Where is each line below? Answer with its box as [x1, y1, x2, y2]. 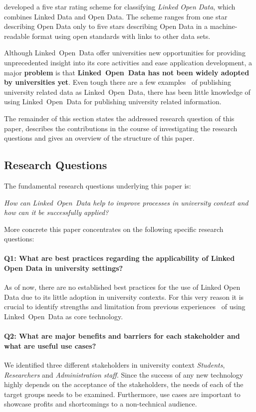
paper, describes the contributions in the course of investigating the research [4, 123, 238, 133]
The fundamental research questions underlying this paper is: [4, 180, 191, 191]
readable [4, 30, 30, 41]
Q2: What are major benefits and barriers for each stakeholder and [4, 331, 240, 341]
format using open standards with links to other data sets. [32, 30, 211, 41]
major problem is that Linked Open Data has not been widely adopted [4, 67, 250, 77]
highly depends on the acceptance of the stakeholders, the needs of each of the [4, 379, 244, 390]
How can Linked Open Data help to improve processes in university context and [4, 197, 249, 207]
